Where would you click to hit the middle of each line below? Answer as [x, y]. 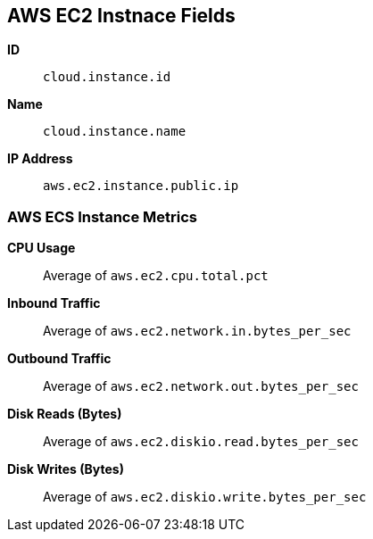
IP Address [40, 159]
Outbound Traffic [59, 359]
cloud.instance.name [115, 132]
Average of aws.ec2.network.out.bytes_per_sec [201, 386]
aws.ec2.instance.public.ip [141, 186]
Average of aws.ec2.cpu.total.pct [156, 276]
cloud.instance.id [107, 77]
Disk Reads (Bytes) [65, 414]
